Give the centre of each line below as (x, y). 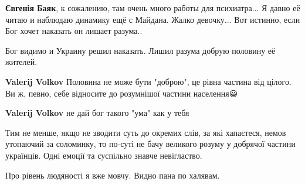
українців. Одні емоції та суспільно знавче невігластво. (104, 155)
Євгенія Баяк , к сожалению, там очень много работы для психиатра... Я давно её (153, 8)
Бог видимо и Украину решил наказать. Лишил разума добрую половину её (140, 50)
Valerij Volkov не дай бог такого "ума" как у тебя (97, 113)
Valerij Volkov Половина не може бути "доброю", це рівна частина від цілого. (148, 81)
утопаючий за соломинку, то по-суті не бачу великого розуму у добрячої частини (150, 144)
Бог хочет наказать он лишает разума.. (74, 31)
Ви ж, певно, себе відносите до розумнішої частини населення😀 (122, 93)
